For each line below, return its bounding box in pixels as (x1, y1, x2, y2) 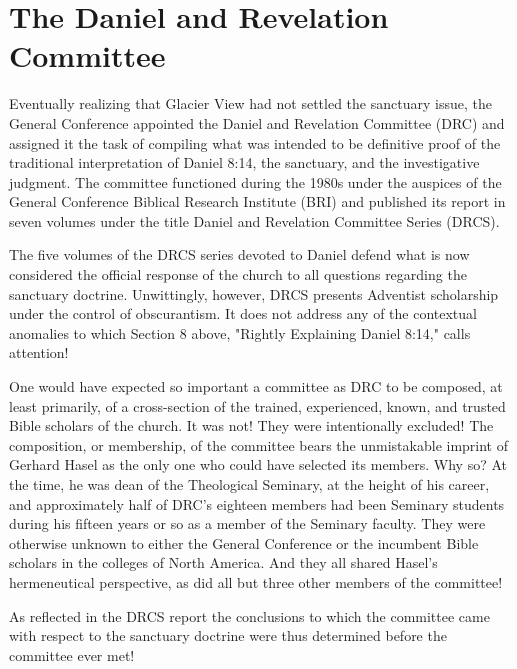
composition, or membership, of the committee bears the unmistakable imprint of (9, 434, 509, 455)
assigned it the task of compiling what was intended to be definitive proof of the (9, 132, 501, 153)
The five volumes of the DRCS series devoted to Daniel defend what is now (9, 244, 470, 265)
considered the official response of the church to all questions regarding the (9, 264, 467, 285)
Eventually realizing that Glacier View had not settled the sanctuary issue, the (9, 93, 492, 114)
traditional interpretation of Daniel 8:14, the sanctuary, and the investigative (9, 152, 480, 173)
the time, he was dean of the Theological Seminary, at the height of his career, (9, 474, 490, 494)
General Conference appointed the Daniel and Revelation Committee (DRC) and (9, 112, 505, 133)
